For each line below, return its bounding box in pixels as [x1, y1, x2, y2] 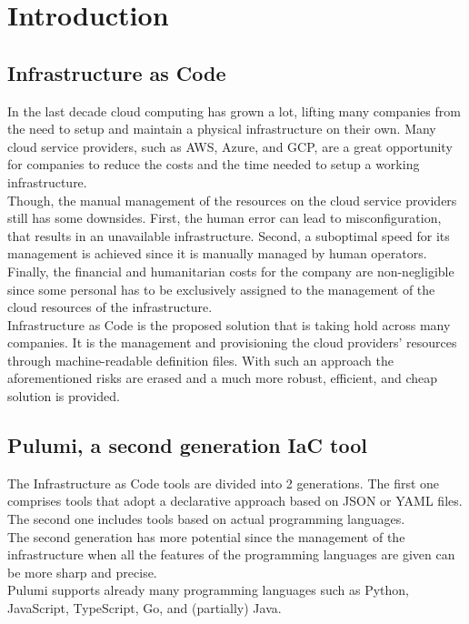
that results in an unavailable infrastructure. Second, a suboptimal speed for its [7, 226, 450, 245]
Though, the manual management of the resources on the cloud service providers [7, 190, 457, 209]
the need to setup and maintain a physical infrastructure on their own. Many [7, 119, 436, 138]
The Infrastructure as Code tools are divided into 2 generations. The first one [7, 473, 440, 492]
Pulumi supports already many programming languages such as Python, [7, 580, 409, 599]
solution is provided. [7, 387, 120, 406]
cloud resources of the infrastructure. [7, 297, 213, 317]
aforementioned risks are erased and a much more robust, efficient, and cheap [7, 368, 438, 387]
